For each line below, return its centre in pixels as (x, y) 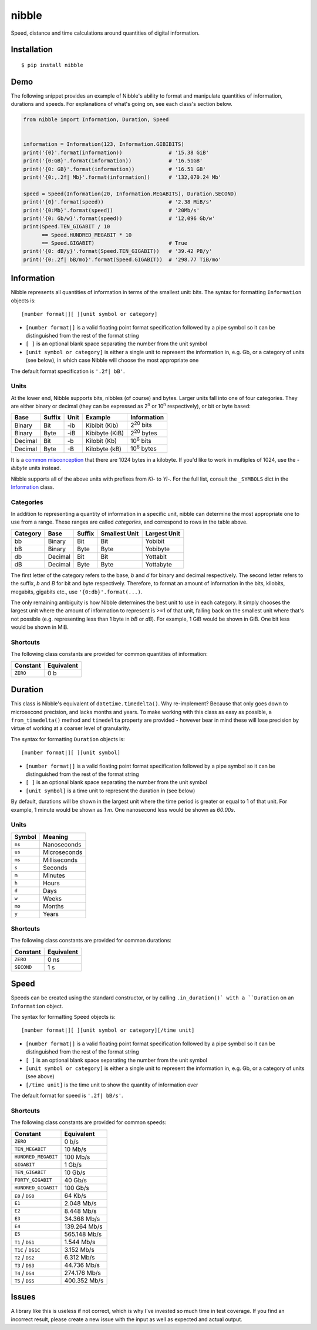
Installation (32, 50)
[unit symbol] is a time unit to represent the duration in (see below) (110, 791)
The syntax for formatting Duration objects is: (68, 739)
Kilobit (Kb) (102, 441)
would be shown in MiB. (40, 627)
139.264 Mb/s (83, 1226)
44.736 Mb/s (82, 1265)
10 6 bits (141, 441)
